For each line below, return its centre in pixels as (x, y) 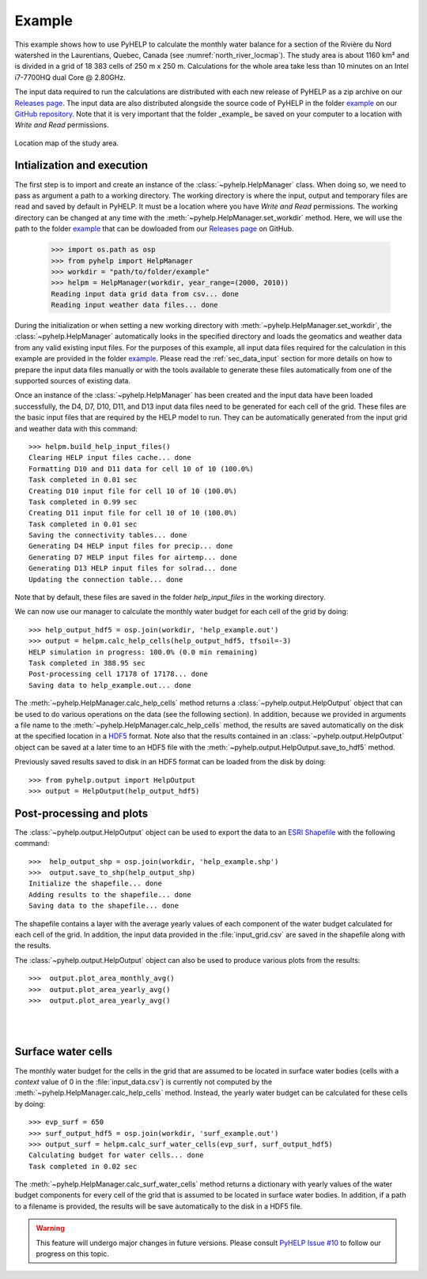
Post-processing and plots (81, 813)
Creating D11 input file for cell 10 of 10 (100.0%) (133, 513)
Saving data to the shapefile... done (104, 906)
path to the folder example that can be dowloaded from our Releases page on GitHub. (154, 228)
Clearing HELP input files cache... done (110, 458)
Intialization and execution (81, 166)
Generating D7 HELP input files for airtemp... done (133, 557)
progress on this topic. (73, 1254)
